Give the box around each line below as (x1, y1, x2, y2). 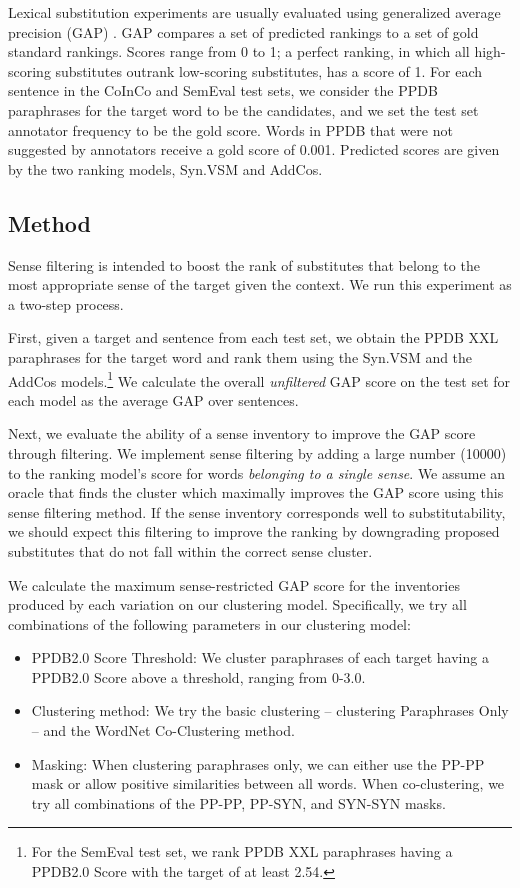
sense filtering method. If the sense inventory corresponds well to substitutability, (8, 501, 506, 522)
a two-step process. (8, 293, 124, 314)
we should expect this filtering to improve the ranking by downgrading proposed (8, 521, 500, 542)
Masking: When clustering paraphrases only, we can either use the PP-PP (31, 753, 485, 774)
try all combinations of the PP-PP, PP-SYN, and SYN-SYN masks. (31, 792, 446, 813)
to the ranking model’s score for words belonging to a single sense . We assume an (8, 462, 506, 483)
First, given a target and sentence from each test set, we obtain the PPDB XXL (8, 327, 499, 348)
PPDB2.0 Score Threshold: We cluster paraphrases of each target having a (31, 647, 489, 668)
